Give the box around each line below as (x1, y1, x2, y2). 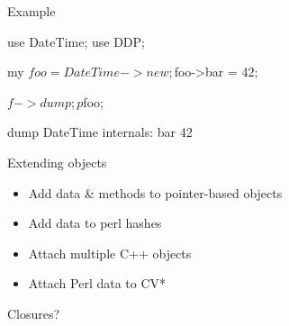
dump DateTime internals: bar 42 (7, 122, 193, 141)
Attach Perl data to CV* (28, 274, 167, 293)
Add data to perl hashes (28, 213, 162, 232)
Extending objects (7, 152, 107, 171)
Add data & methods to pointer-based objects (28, 183, 283, 202)
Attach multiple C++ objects (28, 243, 192, 262)
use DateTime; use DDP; (7, 32, 145, 50)
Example (7, 2, 56, 20)
